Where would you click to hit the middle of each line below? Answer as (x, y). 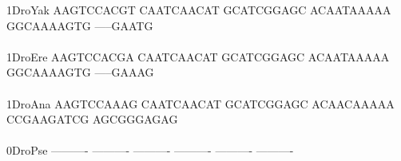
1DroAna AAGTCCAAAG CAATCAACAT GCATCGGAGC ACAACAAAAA (200, 103)
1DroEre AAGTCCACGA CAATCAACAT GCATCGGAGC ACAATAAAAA (198, 56)
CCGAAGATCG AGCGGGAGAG (92, 119)
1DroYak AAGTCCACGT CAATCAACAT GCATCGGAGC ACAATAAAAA (199, 10)
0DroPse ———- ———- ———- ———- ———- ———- (150, 150)
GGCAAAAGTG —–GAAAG (80, 72)
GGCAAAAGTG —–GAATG (80, 25)
